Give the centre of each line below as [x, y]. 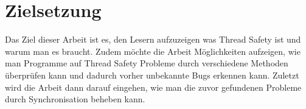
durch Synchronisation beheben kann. [75, 99]
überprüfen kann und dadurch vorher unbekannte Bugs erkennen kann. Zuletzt [152, 75]
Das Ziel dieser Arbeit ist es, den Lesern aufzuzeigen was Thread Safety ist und [153, 39]
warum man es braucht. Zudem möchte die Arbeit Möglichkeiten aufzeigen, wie [153, 51]
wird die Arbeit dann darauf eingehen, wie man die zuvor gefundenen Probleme [153, 87]
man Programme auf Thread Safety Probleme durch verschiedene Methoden [147, 63]
